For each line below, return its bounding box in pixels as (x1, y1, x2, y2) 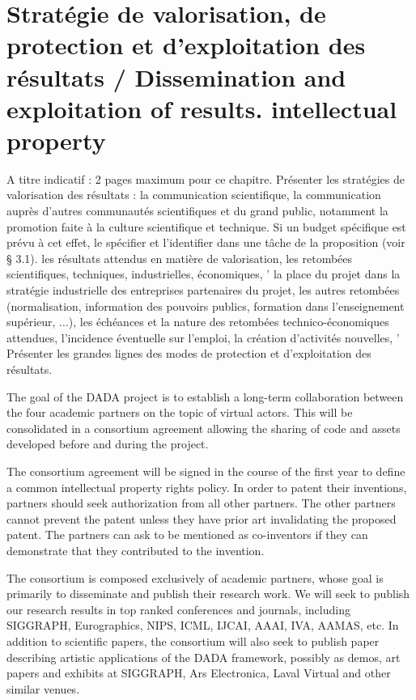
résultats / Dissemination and (6, 60, 346, 93)
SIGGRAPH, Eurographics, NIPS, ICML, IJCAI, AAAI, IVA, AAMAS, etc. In (6, 617, 399, 634)
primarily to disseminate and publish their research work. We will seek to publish (6, 585, 410, 602)
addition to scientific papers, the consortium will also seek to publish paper (6, 632, 380, 649)
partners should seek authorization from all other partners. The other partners (6, 494, 396, 511)
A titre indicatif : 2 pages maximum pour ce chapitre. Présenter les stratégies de (6, 170, 405, 187)
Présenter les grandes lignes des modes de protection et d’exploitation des (6, 345, 371, 362)
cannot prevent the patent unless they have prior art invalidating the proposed (6, 510, 397, 527)
